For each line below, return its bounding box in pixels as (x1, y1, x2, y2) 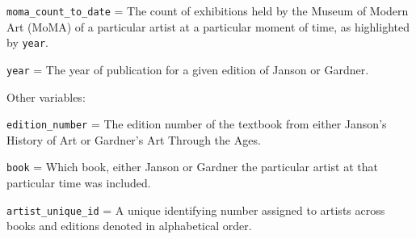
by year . (6, 34, 48, 51)
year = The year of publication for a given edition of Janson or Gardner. (6, 61, 369, 78)
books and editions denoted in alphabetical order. (6, 217, 252, 234)
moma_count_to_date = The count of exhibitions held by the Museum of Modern (6, 2, 409, 19)
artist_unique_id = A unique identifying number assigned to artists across (6, 201, 385, 218)
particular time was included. (6, 174, 151, 191)
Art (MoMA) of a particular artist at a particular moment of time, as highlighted (6, 18, 410, 35)
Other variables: (6, 88, 86, 105)
